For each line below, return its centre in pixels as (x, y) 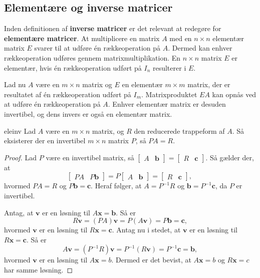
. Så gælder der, (230, 157)
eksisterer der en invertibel (45, 141)
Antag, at (19, 212)
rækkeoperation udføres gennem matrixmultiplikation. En (92, 57)
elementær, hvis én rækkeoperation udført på (73, 67)
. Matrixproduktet (169, 94)
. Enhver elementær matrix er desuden (167, 104)
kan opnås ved (234, 94)
